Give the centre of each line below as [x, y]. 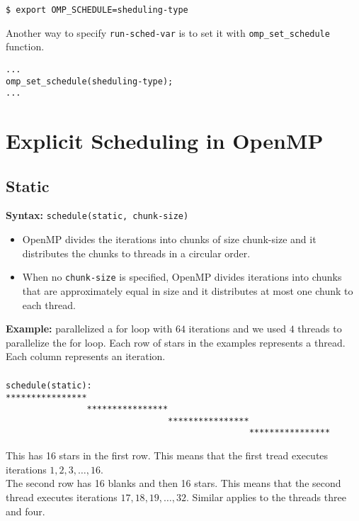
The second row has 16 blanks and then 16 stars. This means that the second [173, 483]
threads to [320, 329]
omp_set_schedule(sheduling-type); [90, 81]
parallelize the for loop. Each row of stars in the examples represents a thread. [176, 342]
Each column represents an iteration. [86, 356]
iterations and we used [238, 329]
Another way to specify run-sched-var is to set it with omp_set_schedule [168, 32]
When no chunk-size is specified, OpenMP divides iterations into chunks [182, 277]
